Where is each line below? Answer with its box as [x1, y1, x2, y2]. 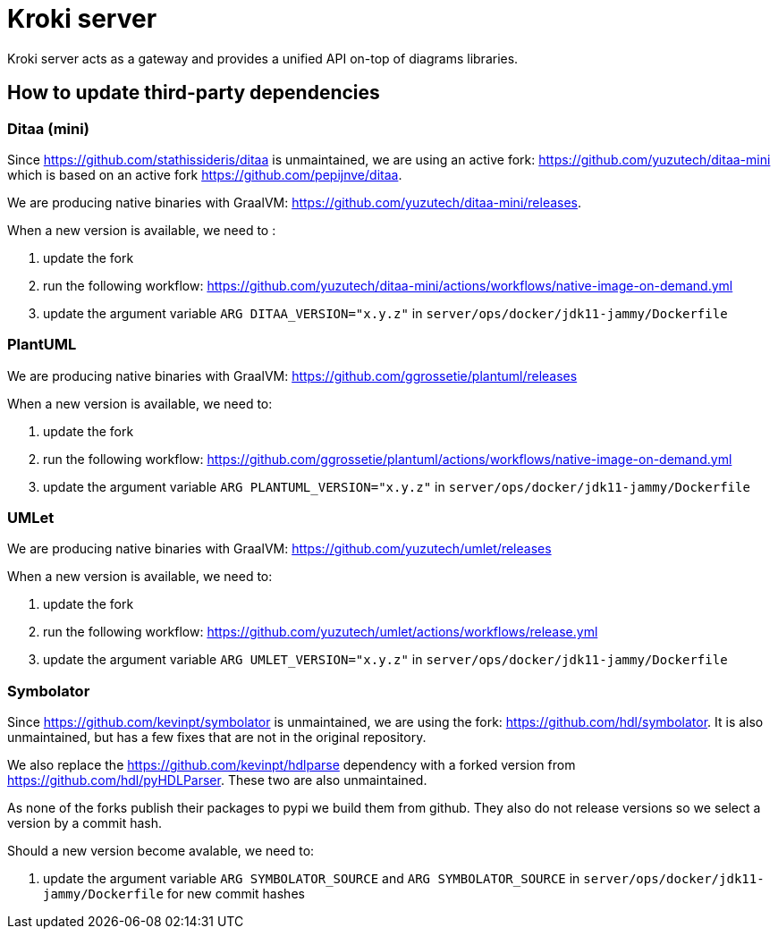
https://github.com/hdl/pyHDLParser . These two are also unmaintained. [7, 772, 427, 788]
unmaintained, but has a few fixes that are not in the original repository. [7, 729, 427, 746]
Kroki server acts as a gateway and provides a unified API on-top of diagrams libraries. [7, 50, 519, 66]
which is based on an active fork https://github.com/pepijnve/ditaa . [7, 166, 402, 182]
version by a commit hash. [7, 815, 162, 831]
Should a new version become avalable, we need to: [7, 843, 315, 859]
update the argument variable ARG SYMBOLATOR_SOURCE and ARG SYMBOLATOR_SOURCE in [43, 871, 580, 887]
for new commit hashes [166, 886, 305, 902]
